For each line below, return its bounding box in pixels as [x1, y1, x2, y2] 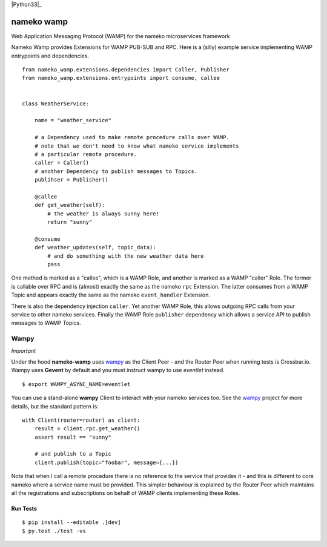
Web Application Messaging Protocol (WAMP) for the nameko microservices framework [11, 32, 230, 39]
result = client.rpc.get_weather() [34, 425, 140, 432]
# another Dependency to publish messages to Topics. [34, 168, 198, 175]
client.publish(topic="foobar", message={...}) [34, 459, 179, 466]
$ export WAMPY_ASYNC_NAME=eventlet [22, 381, 131, 387]
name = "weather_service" [34, 117, 112, 124]
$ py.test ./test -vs [22, 527, 86, 534]
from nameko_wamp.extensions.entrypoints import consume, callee [22, 74, 220, 82]
